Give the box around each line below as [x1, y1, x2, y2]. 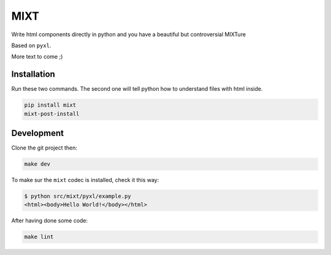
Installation [11, 69, 55, 80]
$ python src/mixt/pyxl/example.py [24, 193, 131, 200]
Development [11, 128, 64, 139]
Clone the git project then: [11, 144, 78, 151]
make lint [24, 234, 54, 240]
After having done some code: [11, 217, 88, 224]
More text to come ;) [11, 53, 63, 61]
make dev [24, 161, 51, 168]
